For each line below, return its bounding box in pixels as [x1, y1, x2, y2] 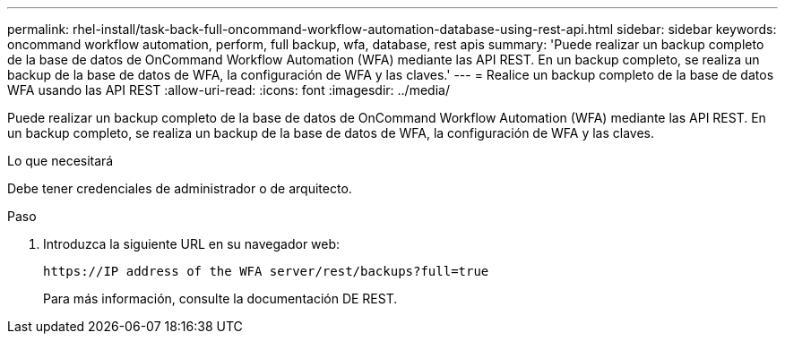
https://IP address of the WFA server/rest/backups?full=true [43, 264, 489, 278]
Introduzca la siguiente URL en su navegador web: [43, 236, 341, 251]
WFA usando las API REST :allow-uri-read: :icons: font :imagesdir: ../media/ [7, 82, 450, 98]
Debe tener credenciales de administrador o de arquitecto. [7, 181, 352, 196]
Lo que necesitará [7, 153, 114, 168]
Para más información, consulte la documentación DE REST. [43, 291, 398, 306]
